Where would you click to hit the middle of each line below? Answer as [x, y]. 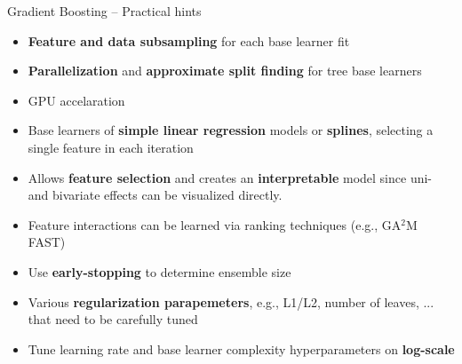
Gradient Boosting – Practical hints [104, 11]
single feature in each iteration [111, 147]
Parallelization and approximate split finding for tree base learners [225, 71]
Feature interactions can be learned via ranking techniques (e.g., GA [215, 224]
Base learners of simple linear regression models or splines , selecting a [231, 130]
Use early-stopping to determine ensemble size [159, 271]
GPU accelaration [76, 100]
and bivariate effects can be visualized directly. [155, 195]
